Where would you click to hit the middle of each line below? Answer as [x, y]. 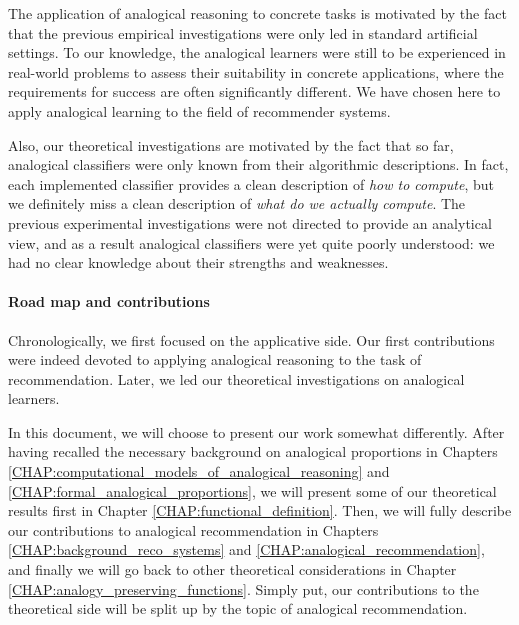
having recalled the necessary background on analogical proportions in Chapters [253, 451]
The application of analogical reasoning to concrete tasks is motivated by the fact [257, 13]
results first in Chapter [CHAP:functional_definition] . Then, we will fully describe [260, 510]
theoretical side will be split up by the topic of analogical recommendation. [238, 608]
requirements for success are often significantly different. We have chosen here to [254, 91]
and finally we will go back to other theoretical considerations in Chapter [232, 569]
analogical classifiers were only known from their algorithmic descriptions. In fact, [258, 164]
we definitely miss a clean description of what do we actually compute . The [237, 203]
